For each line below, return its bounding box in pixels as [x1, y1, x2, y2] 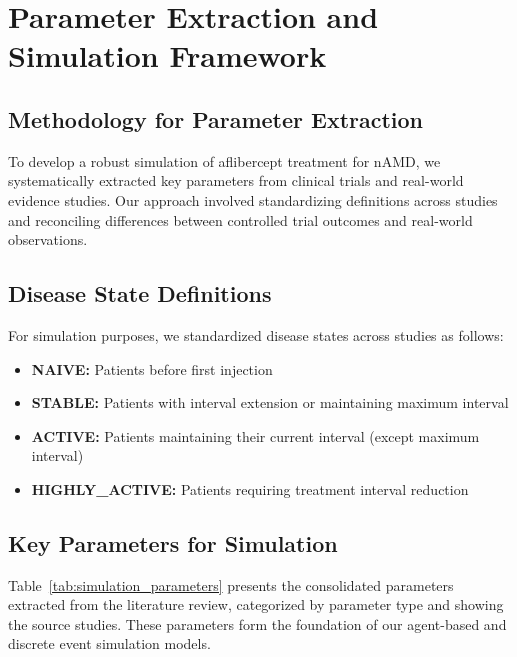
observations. [8, 229, 88, 250]
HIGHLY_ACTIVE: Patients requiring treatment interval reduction [31, 478, 469, 499]
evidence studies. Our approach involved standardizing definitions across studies [8, 189, 498, 210]
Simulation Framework [8, 35, 327, 76]
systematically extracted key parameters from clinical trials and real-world [8, 170, 464, 191]
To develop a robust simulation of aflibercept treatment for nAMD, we [8, 150, 441, 171]
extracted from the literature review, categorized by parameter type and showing [8, 594, 504, 615]
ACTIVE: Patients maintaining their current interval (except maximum [31, 425, 480, 446]
